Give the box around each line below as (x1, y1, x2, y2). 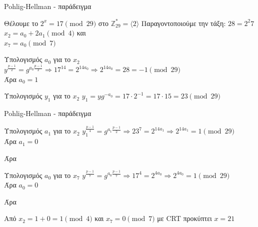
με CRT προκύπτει (157, 213, 212, 223)
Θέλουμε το (4, 17, 38, 28)
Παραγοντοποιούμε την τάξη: (141, 17, 226, 28)
